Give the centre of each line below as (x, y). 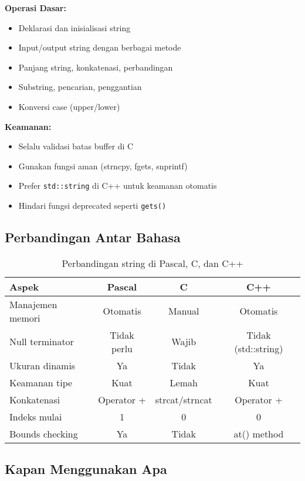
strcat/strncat (184, 399)
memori (25, 318)
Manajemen (33, 304)
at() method (259, 433)
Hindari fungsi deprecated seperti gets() (92, 205)
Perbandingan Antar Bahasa (93, 237)
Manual (184, 311)
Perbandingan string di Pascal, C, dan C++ (152, 263)
